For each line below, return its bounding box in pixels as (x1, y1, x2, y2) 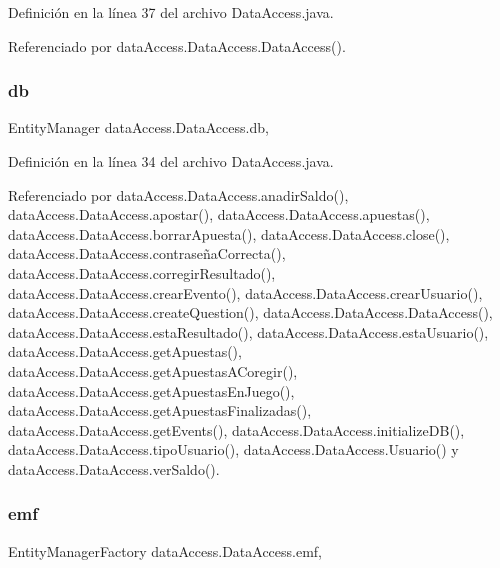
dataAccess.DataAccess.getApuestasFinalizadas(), (8, 400, 312, 421)
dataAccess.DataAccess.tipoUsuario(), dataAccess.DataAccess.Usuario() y (8, 439, 459, 460)
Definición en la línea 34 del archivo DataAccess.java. (8, 151, 334, 171)
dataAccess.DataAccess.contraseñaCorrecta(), (8, 243, 286, 264)
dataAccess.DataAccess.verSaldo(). (8, 458, 220, 479)
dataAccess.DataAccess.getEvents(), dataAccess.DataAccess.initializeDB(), (8, 419, 465, 440)
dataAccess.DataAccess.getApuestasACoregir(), (8, 360, 298, 381)
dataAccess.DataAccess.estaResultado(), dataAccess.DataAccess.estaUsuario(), (8, 321, 489, 342)
